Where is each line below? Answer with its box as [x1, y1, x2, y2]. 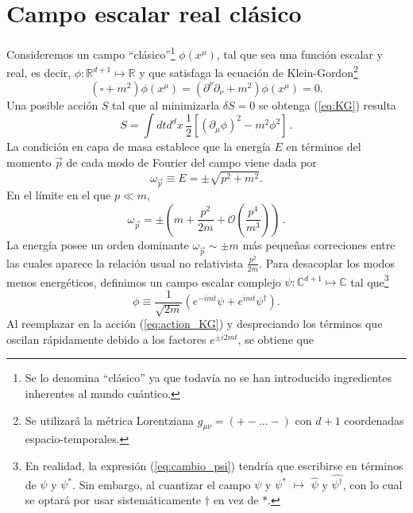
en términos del [286, 138, 361, 155]
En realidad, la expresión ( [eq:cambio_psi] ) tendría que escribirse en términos [25, 457, 403, 473]
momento [6, 153, 52, 170]
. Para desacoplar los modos [259, 254, 395, 271]
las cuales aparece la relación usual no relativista [6, 254, 243, 271]
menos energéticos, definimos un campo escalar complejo [6, 273, 281, 290]
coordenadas [344, 411, 404, 428]
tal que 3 [350, 271, 389, 290]
